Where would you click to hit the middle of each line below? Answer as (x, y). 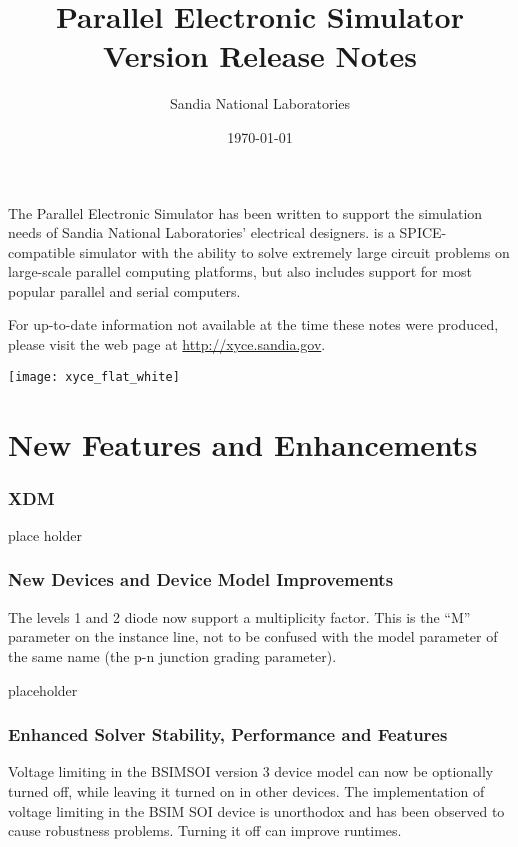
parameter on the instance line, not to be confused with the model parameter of (253, 636)
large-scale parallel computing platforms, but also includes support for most (240, 271)
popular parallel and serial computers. (124, 290)
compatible (41, 251)
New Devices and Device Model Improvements (201, 579)
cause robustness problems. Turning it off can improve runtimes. (205, 830)
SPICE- (423, 232)
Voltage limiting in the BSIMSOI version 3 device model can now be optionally (251, 771)
